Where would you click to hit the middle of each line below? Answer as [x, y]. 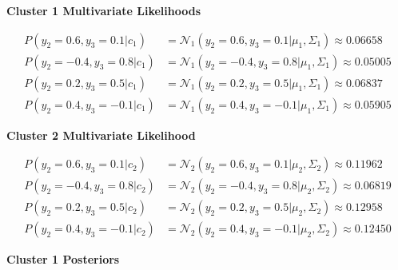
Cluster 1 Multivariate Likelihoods [103, 10]
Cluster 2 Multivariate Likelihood [101, 135]
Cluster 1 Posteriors [63, 259]
